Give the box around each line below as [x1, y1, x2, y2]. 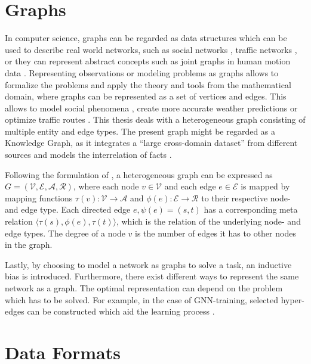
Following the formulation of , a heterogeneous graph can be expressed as [5, 168, 273, 181]
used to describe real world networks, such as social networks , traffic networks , [5, 43, 297, 55]
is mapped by [241, 180, 290, 192]
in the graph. [5, 238, 53, 251]
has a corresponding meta [204, 203, 298, 216]
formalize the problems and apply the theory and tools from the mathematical [5, 78, 291, 91]
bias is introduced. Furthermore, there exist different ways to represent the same [5, 270, 299, 282]
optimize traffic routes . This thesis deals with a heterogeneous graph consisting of [5, 113, 306, 126]
